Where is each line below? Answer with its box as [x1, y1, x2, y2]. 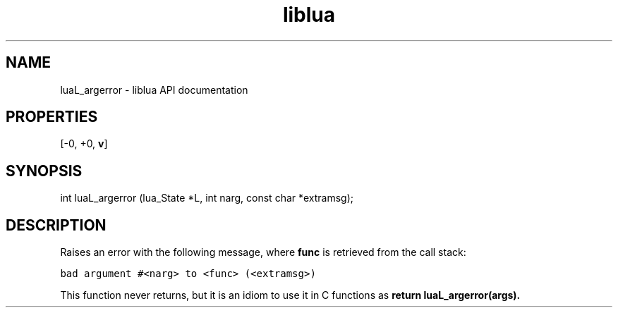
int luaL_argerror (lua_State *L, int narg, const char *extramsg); [60, 192, 354, 204]
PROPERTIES [6, 108, 98, 126]
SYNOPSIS [6, 161, 83, 180]
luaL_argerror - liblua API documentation [60, 83, 248, 96]
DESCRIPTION [6, 216, 107, 234]
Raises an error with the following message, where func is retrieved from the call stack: [60, 246, 466, 259]
